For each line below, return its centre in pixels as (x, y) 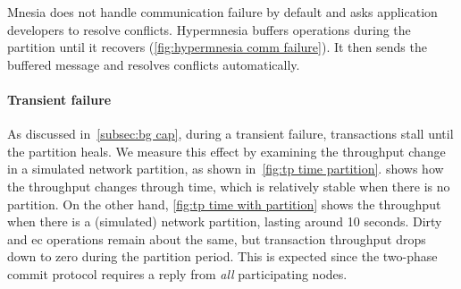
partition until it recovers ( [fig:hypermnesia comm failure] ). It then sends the (217, 47)
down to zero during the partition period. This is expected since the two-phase (222, 256)
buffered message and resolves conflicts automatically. (154, 64)
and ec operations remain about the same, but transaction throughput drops (217, 238)
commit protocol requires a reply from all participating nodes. (177, 273)
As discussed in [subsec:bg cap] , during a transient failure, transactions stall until (230, 134)
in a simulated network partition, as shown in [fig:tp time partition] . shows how (226, 169)
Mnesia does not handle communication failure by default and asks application (222, 12)
